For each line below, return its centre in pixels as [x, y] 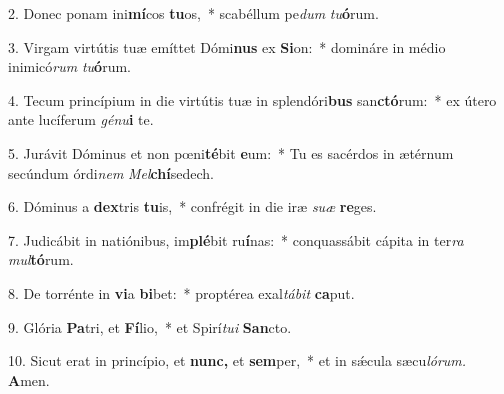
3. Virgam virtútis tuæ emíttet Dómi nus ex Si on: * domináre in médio [227, 46]
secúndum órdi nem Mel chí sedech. [111, 172]
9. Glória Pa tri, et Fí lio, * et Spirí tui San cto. [150, 326]
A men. [29, 379]
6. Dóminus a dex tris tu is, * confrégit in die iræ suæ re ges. [192, 206]
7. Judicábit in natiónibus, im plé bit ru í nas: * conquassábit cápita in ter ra [236, 239]
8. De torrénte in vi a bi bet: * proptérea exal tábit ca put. [181, 292]
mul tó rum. [41, 259]
